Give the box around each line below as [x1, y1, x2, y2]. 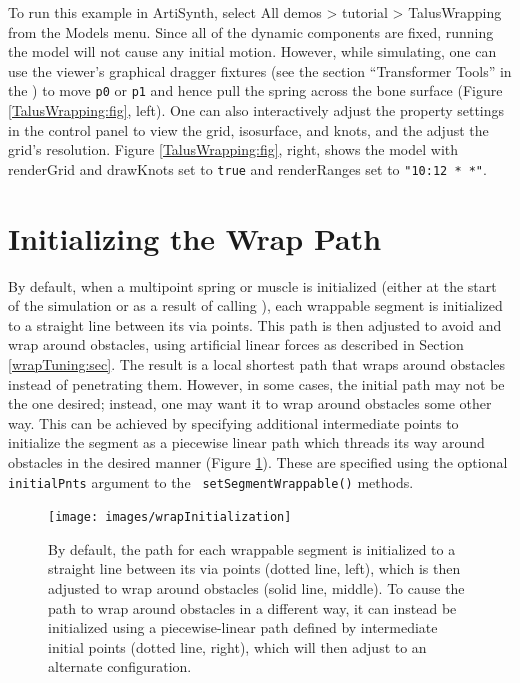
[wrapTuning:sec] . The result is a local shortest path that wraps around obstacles [8, 353, 506, 374]
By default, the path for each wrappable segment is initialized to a [48, 538, 456, 559]
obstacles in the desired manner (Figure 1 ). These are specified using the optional [8, 451, 508, 472]
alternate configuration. [48, 656, 192, 677]
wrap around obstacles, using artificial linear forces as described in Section [8, 334, 464, 355]
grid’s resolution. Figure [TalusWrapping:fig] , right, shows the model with [8, 139, 459, 160]
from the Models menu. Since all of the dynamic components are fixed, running [8, 21, 494, 42]
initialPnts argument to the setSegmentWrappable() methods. [8, 471, 414, 492]
